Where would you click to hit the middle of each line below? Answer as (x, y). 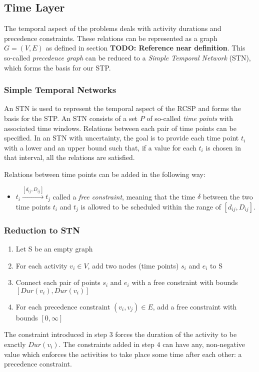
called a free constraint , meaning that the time (124, 196)
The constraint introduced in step (55, 334)
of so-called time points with (190, 118)
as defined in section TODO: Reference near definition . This (145, 48)
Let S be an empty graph (54, 249)
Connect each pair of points (58, 282)
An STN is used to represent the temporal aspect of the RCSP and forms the (122, 108)
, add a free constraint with (195, 306)
